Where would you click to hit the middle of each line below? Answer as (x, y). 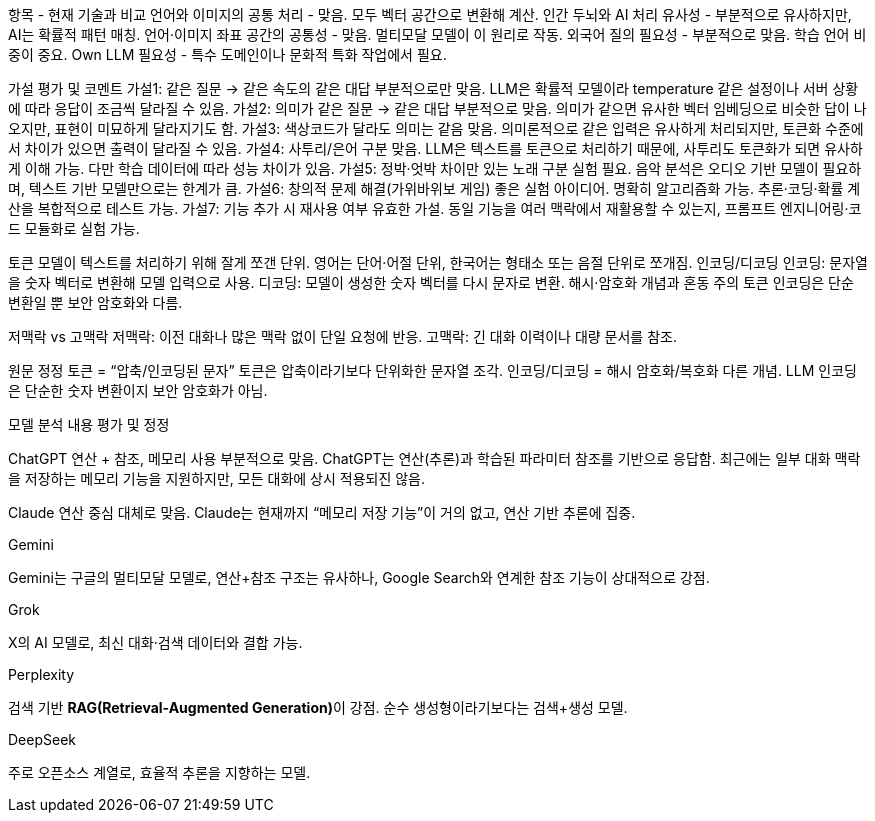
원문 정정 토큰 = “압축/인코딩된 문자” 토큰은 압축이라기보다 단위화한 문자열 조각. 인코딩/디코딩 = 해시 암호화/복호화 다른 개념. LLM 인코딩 (432, 370)
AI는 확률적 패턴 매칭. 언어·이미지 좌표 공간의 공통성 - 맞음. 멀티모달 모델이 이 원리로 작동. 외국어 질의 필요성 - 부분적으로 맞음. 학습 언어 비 (437, 34)
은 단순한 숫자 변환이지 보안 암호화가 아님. (138, 390)
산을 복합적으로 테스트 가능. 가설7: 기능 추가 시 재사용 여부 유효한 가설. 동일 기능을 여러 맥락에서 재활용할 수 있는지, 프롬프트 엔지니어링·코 (435, 208)
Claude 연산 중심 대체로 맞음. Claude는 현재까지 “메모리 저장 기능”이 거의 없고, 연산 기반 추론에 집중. (322, 512)
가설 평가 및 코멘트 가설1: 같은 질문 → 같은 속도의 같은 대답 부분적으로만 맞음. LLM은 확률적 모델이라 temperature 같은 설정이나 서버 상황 (433, 88)
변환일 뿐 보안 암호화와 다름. (95, 302)
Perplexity (41, 674)
